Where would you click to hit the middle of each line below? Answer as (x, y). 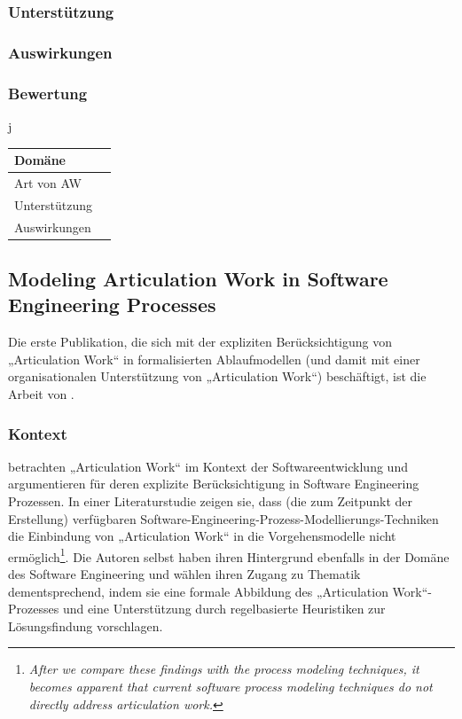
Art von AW (48, 182)
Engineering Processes (112, 305)
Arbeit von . (41, 394)
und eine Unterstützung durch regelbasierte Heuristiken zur (224, 609)
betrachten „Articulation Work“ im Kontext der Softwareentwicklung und (208, 466)
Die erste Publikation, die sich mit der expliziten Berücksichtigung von (200, 342)
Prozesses (34, 609)
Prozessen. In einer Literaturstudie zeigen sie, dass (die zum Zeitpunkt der (211, 501)
